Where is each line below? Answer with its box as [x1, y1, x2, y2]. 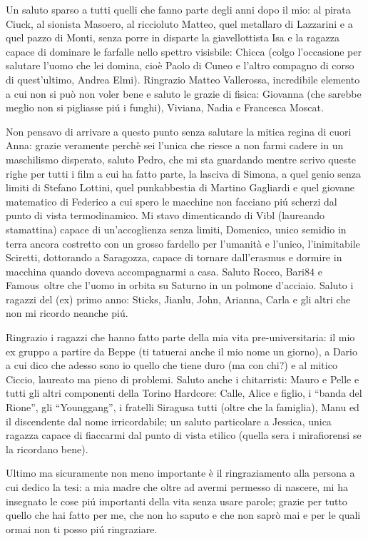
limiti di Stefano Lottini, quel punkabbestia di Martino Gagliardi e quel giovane [6, 180, 354, 195]
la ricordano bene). [6, 441, 88, 456]
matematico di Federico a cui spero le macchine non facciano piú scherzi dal [6, 193, 337, 208]
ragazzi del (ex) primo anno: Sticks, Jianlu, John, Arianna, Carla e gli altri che [6, 291, 351, 306]
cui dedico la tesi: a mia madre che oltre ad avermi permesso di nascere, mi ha [6, 480, 348, 494]
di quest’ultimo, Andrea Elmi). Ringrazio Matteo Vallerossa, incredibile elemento [6, 71, 360, 86]
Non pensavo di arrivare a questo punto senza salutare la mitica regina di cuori [6, 123, 352, 138]
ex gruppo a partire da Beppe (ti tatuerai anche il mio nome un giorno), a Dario [6, 343, 357, 358]
